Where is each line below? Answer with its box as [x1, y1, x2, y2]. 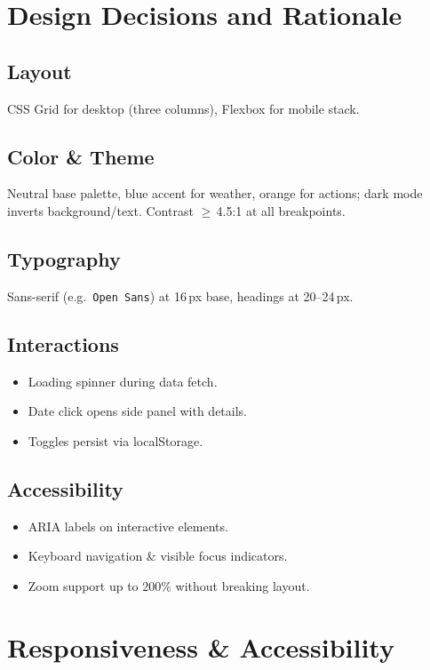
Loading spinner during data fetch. [28, 371, 218, 390]
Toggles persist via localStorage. [28, 431, 203, 450]
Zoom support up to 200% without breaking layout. [28, 576, 310, 594]
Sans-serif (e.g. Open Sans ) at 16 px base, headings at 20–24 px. [7, 286, 354, 305]
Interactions [7, 330, 119, 357]
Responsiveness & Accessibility [7, 628, 394, 665]
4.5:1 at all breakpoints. [216, 201, 346, 219]
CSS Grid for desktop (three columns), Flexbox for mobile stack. [7, 99, 360, 117]
